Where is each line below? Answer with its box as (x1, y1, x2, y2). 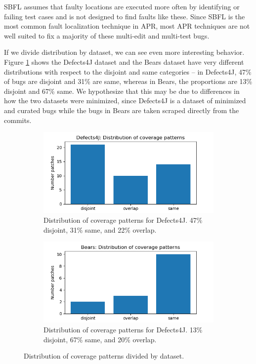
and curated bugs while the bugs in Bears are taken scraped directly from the (4, 105, 239, 115)
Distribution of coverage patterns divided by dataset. (24, 351, 184, 361)
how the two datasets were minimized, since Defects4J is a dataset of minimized (4, 95, 246, 106)
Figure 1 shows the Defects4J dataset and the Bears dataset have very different (4, 56, 244, 67)
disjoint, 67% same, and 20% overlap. (43, 334, 157, 344)
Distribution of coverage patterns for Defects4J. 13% (43, 324, 203, 334)
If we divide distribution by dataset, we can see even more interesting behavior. (4, 47, 245, 57)
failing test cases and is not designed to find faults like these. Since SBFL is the (4, 11, 245, 21)
